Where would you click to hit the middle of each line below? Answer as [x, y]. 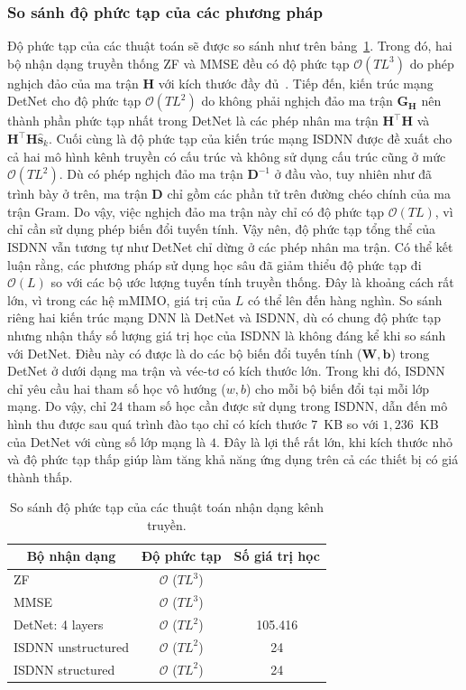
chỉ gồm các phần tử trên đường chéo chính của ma [309, 194]
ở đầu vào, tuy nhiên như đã [353, 174]
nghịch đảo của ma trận [73, 83]
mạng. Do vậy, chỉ [57, 406]
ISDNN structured [64, 669]
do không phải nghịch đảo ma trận [297, 101]
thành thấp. [40, 476]
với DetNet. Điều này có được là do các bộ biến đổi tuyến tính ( [185, 353]
